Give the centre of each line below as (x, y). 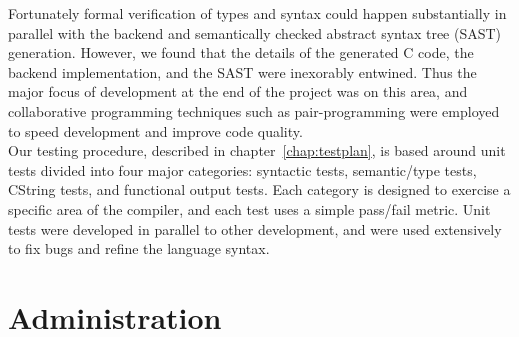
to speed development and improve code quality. (155, 130)
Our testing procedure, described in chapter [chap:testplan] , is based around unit (257, 150)
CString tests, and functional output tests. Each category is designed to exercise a (259, 189)
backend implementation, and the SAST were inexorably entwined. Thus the (242, 71)
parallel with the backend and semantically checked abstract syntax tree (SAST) (255, 32)
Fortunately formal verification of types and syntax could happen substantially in (257, 13)
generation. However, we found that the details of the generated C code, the (241, 52)
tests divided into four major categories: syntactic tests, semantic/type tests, (242, 169)
